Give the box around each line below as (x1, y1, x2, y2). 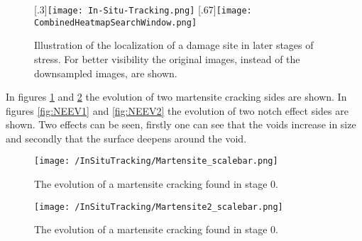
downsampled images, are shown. (34, 65, 177, 80)
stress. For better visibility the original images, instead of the (34, 51, 300, 66)
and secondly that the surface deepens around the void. (6, 130, 247, 145)
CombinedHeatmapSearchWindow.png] (34, 17, 197, 28)
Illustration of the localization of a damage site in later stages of (34, 38, 314, 52)
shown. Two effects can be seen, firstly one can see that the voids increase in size (6, 117, 356, 132)
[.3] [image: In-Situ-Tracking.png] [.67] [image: (34, 2, 252, 16)
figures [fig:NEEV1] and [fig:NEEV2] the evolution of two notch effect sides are (6, 103, 349, 118)
